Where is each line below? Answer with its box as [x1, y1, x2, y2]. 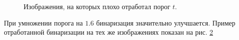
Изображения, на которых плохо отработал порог [24, 1, 170, 11]
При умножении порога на [4, 17, 83, 27]
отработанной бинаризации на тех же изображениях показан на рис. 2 [4, 27, 213, 37]
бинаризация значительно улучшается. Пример [96, 17, 236, 27]
